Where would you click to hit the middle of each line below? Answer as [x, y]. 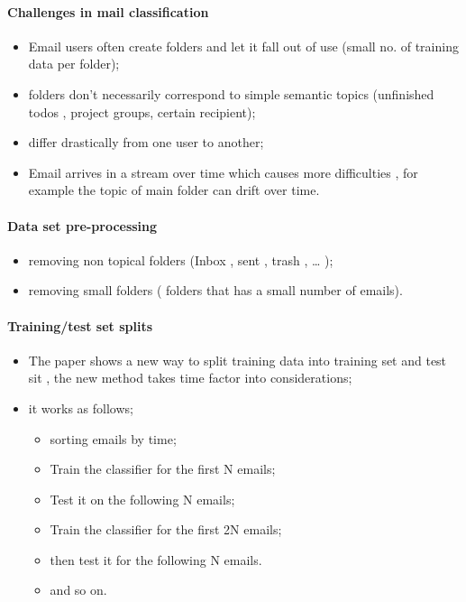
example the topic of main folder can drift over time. [174, 190]
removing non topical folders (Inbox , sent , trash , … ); [181, 259]
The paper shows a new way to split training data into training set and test [238, 360]
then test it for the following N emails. [156, 559]
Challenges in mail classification [108, 11]
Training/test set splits [80, 325]
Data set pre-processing [82, 225]
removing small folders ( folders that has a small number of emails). [215, 290]
